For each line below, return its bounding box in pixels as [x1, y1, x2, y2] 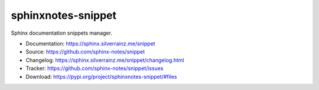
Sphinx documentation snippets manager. [11, 29, 112, 36]
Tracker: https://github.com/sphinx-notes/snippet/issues [25, 65, 164, 72]
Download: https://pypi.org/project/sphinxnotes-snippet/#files [25, 73, 177, 80]
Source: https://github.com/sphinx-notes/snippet [25, 48, 145, 55]
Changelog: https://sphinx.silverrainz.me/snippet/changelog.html [25, 56, 184, 64]
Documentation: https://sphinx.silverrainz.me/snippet [25, 40, 156, 47]
